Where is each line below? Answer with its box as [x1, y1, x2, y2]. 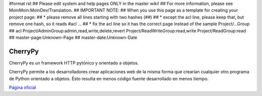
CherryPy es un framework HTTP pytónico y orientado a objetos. [9, 60, 139, 65]
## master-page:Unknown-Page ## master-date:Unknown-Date [9, 34, 138, 40]
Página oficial [9, 85, 36, 91]
